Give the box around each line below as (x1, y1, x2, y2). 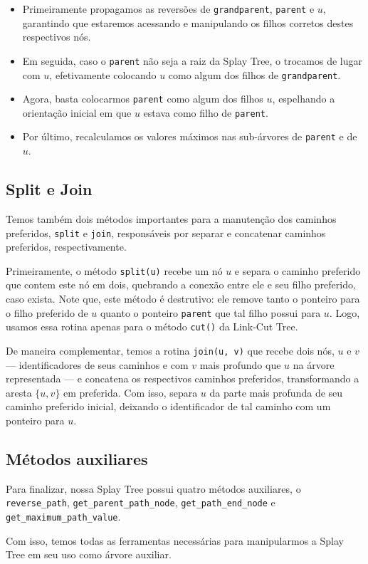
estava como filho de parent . (143, 105, 268, 120)
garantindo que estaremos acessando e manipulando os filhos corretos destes (22, 15, 354, 30)
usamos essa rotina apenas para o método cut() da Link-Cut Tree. (6, 319, 298, 334)
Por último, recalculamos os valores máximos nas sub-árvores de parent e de (22, 129, 357, 144)
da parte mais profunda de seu (209, 385, 343, 399)
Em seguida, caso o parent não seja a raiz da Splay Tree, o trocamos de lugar (22, 53, 362, 68)
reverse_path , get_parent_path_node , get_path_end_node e (6, 495, 275, 510)
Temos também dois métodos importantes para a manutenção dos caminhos (6, 211, 337, 226)
